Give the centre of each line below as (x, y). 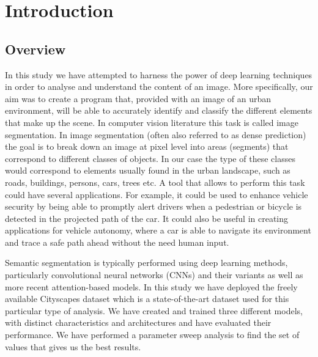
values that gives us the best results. (73, 346)
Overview (35, 49)
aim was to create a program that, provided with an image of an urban (138, 98)
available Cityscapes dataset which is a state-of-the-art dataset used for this (147, 299)
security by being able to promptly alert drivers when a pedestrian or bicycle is (153, 206)
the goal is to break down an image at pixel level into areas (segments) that (147, 146)
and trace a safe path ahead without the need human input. (117, 242)
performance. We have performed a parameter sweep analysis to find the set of (152, 335)
